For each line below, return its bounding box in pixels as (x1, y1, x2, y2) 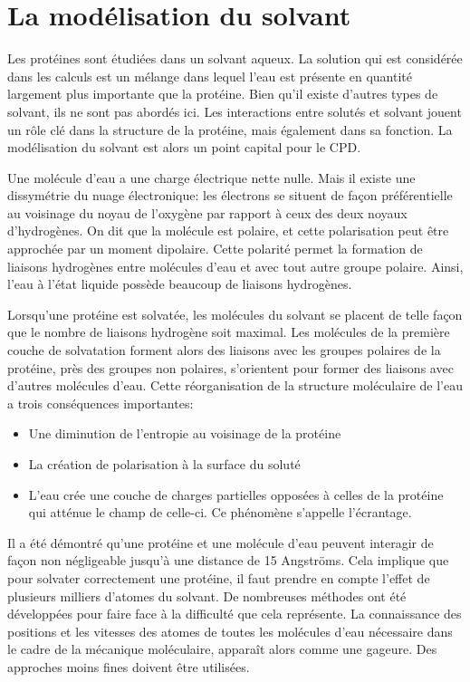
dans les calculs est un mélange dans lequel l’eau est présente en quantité (7, 66, 412, 85)
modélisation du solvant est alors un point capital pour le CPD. (7, 138, 361, 157)
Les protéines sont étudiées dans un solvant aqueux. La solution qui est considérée (7, 49, 463, 68)
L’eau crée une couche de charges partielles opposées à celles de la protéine (28, 485, 444, 504)
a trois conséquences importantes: (7, 393, 194, 412)
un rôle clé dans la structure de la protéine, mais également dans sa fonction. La (7, 120, 453, 139)
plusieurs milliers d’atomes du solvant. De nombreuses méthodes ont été (7, 586, 407, 605)
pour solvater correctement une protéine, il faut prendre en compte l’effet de (7, 568, 430, 587)
